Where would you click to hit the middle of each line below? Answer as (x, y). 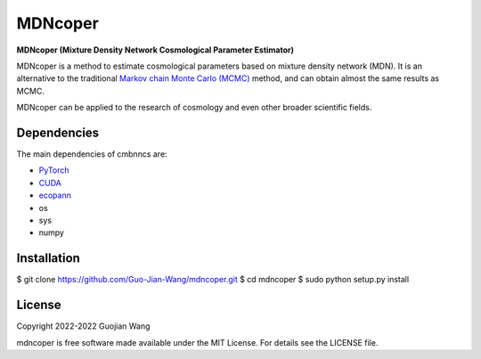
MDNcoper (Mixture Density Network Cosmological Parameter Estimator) (155, 50)
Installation (48, 258)
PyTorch (54, 170)
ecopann (55, 195)
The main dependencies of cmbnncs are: (92, 154)
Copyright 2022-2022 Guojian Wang (83, 326)
